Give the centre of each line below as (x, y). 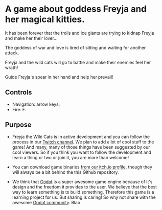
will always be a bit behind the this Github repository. (65, 172)
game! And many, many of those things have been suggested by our (81, 147)
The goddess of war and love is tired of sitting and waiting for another (75, 47)
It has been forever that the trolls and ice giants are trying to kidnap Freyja (80, 33)
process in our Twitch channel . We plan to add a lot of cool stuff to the (83, 142)
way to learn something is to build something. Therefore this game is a (83, 192)
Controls (19, 92)
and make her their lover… (31, 38)
